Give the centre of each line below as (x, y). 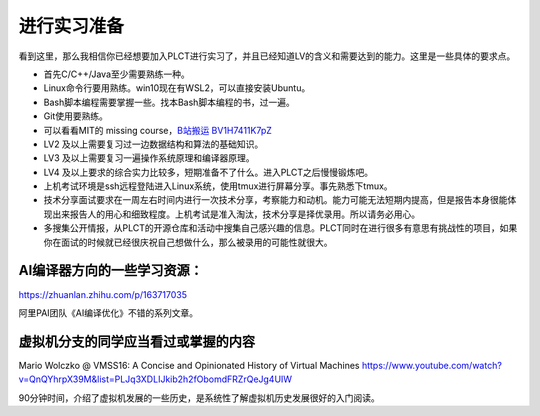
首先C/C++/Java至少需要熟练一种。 (116, 74)
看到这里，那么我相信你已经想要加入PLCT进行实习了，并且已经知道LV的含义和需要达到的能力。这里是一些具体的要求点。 (267, 56)
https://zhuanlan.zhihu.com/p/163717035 (102, 294)
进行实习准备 (71, 26)
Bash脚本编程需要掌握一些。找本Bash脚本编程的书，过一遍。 (169, 102)
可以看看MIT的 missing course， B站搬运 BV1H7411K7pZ (157, 130)
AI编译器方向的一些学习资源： (111, 270)
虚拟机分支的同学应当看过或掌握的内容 (136, 341)
